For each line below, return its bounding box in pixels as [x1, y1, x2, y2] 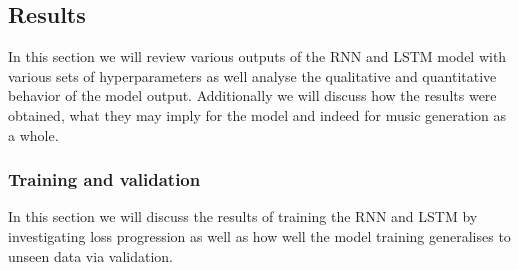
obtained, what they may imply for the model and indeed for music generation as [8, 104, 507, 125]
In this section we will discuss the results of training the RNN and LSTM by [8, 206, 478, 227]
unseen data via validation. [8, 245, 173, 266]
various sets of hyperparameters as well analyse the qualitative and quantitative [8, 65, 497, 86]
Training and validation [8, 167, 201, 192]
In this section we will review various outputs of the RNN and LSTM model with [8, 46, 507, 67]
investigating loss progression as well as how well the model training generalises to [8, 225, 511, 246]
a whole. [8, 124, 59, 145]
